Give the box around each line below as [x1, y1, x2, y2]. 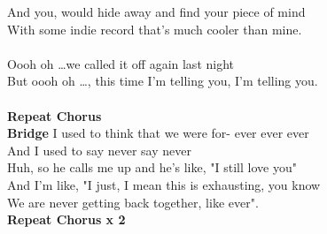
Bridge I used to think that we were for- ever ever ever [7, 124, 309, 142]
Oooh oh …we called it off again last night [7, 54, 235, 72]
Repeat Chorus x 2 [7, 210, 126, 229]
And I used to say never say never [7, 140, 191, 159]
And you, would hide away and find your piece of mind [7, 3, 306, 20]
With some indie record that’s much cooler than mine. [7, 19, 302, 38]
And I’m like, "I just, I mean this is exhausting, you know [7, 175, 321, 193]
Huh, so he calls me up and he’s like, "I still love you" [7, 158, 297, 177]
